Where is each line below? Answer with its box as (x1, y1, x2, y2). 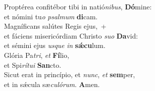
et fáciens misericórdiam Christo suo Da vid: (4, 30, 138, 41)
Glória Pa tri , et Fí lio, (4, 49, 69, 60)
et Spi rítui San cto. (4, 59, 61, 70)
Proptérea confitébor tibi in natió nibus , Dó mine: (4, 1, 152, 11)
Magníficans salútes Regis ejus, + (4, 21, 106, 31)
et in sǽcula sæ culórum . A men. (4, 79, 100, 89)
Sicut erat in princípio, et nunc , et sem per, (4, 69, 135, 80)
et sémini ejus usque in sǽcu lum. (4, 40, 105, 50)
